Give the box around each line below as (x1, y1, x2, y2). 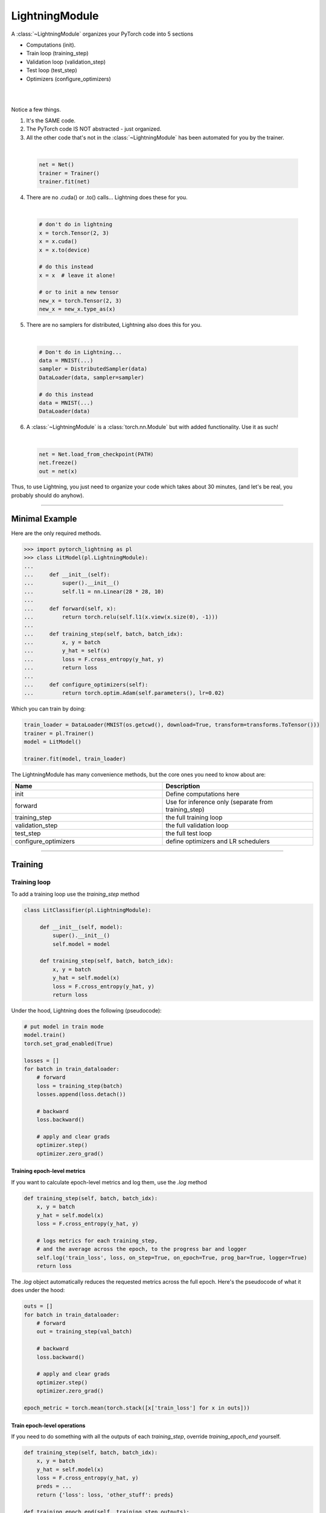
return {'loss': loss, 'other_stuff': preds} (36, 1491, 174, 1498)
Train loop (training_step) (26, 50, 89, 57)
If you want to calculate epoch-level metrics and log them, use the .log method (11, 1178, 208, 1186)
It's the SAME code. (26, 117, 75, 124)
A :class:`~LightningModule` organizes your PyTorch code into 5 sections (11, 30, 193, 38)
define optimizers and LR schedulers (165, 837, 270, 845)
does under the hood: (11, 1287, 65, 1294)
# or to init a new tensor (39, 289, 119, 296)
